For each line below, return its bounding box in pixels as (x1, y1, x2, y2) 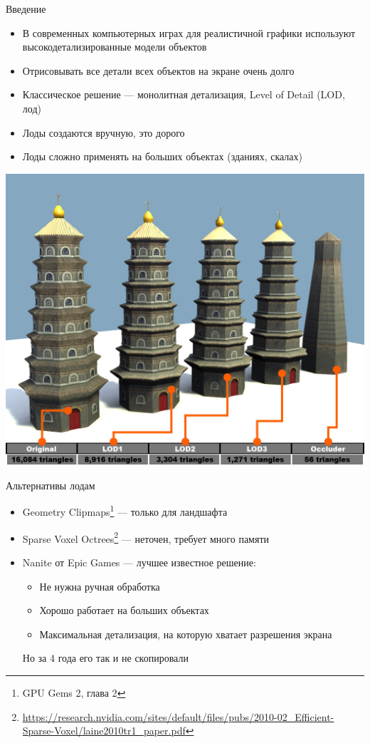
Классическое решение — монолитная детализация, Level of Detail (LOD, (22, 87, 345, 102)
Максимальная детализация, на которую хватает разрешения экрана (39, 626, 332, 641)
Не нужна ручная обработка (39, 578, 160, 593)
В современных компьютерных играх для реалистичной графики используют (22, 25, 356, 40)
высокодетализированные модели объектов (22, 39, 207, 54)
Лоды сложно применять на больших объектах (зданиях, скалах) (22, 149, 303, 164)
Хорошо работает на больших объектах (39, 603, 209, 618)
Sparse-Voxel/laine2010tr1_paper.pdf (22, 723, 186, 738)
